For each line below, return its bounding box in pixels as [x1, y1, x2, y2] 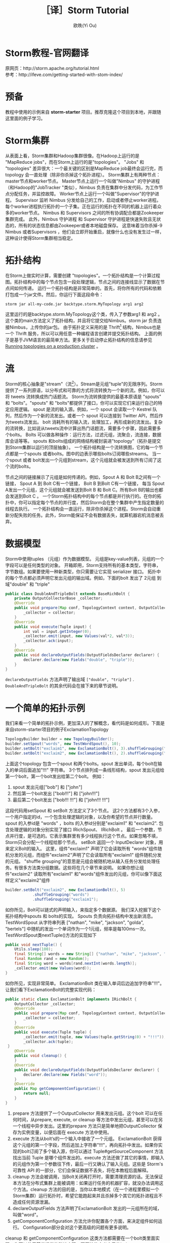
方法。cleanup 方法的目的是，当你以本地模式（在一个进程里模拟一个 [17, 1186, 159, 1192]
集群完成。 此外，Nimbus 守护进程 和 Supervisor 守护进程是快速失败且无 [5, 216, 157, 222]
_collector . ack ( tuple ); [23, 1039, 73, 1044]
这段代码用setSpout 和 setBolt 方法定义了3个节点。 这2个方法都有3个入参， [5, 807, 163, 813]
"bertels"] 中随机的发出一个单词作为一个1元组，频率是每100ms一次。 [5, 926, 149, 932]
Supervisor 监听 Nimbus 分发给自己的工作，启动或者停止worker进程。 [15, 197, 161, 203]
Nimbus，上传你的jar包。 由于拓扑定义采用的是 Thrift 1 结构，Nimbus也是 [9, 323, 161, 330]
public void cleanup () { [14, 1053, 67, 1058]
